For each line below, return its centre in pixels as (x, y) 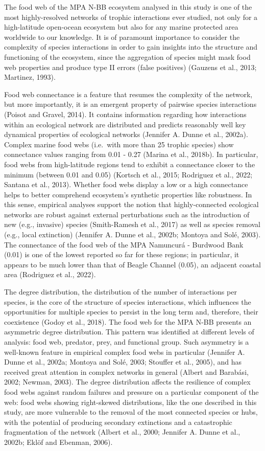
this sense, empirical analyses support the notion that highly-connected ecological (131, 204)
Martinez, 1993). (30, 77)
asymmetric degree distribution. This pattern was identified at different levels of (129, 332)
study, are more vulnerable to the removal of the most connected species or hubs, (131, 412)
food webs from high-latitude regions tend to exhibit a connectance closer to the (130, 164)
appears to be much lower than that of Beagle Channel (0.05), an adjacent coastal (132, 264)
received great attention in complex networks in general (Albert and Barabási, (126, 371)
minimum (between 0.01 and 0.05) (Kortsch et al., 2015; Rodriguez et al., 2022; (128, 174)
